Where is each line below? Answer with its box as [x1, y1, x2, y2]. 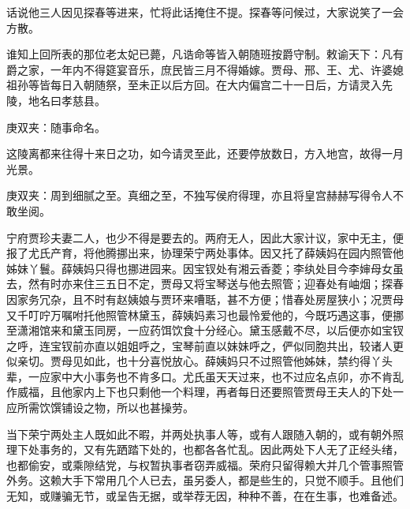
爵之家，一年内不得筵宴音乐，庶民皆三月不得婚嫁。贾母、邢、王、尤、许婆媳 [6, 61, 404, 77]
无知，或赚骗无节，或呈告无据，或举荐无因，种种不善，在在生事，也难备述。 [6, 488, 404, 504]
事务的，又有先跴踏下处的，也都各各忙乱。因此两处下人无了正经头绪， [39, 441, 404, 458]
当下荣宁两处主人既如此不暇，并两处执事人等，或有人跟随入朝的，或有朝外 [6, 425, 393, 442]
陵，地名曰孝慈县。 [6, 92, 106, 108]
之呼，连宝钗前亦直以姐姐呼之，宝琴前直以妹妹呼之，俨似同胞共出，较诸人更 [6, 337, 404, 354]
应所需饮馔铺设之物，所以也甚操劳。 [6, 399, 194, 416]
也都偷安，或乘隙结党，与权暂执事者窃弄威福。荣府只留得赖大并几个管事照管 [6, 456, 404, 473]
